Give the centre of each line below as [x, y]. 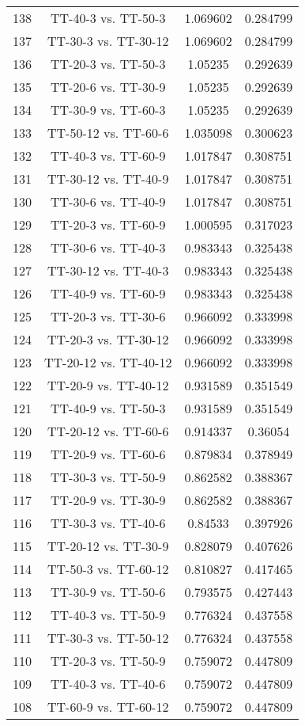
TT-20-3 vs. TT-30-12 [108, 339]
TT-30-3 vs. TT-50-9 [108, 477]
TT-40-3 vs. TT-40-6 [108, 684]
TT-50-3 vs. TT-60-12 [108, 569]
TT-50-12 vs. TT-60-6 [108, 133]
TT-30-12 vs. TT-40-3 [108, 270]
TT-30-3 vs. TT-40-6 [108, 523]
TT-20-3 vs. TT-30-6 [108, 316]
